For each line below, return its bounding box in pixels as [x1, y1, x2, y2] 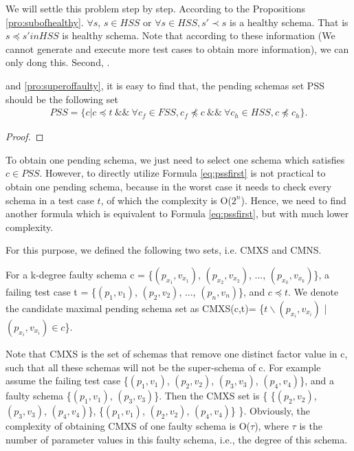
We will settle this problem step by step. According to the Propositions [5, 1, 305, 15]
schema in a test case [5, 192, 94, 207]
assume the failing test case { [5, 373, 129, 388]
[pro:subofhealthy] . [5, 14, 84, 29]
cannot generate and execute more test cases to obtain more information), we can [5, 41, 349, 56]
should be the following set [5, 91, 118, 106]
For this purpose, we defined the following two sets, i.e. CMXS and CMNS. [5, 243, 322, 257]
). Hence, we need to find [241, 192, 346, 207]
